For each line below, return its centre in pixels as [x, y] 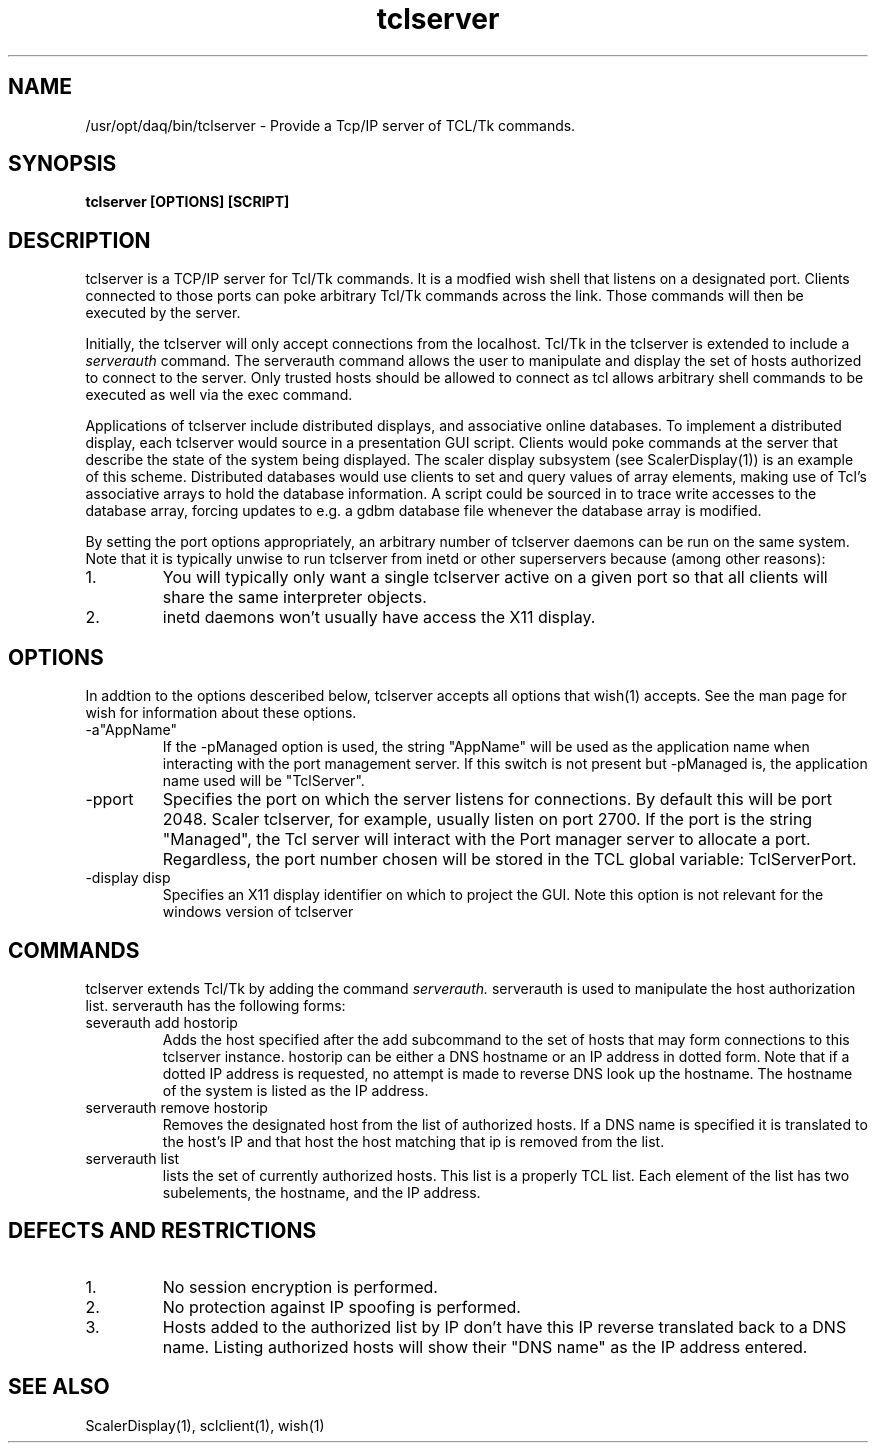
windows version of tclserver [258, 912]
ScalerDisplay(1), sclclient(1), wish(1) [205, 1425]
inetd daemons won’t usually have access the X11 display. [379, 617]
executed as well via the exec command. [219, 395]
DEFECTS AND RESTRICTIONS [162, 1231]
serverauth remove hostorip [176, 1107]
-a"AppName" [131, 730]
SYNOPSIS [62, 164]
